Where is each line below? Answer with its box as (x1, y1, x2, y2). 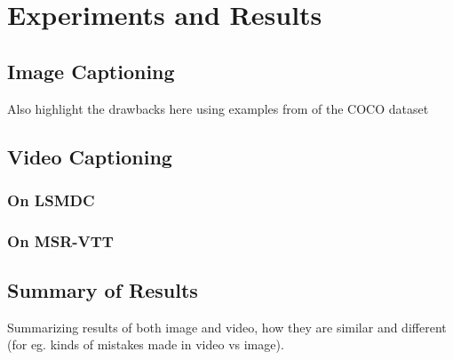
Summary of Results (7, 276, 198, 304)
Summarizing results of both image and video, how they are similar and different (7, 317, 447, 336)
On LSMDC (7, 188, 95, 211)
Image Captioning (7, 57, 175, 84)
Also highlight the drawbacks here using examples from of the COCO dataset (7, 99, 429, 117)
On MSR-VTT (7, 229, 114, 252)
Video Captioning (7, 142, 172, 170)
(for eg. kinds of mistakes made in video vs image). (7, 335, 284, 354)
